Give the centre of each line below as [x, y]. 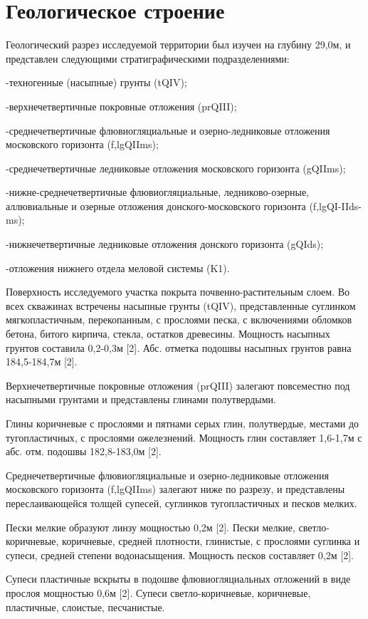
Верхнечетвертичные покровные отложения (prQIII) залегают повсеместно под [178, 385]
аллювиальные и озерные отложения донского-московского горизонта [156, 206]
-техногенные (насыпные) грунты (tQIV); [96, 82]
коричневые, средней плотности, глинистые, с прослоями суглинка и [211, 541]
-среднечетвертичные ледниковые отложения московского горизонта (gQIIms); [176, 168]
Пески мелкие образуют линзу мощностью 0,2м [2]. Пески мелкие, [151, 527]
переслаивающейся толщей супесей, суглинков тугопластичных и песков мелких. [182, 503]
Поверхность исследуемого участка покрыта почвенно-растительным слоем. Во [178, 292]
